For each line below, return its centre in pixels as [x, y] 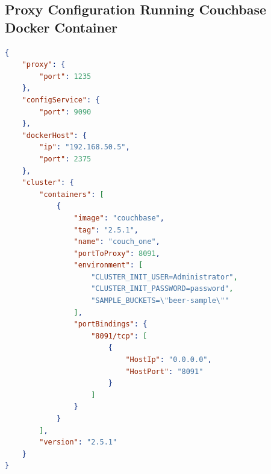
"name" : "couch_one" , [117, 242]
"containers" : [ [72, 194]
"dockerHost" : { [55, 135]
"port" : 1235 [65, 76]
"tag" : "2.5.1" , [106, 230]
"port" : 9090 [65, 112]
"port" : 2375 [65, 159]
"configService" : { [61, 100]
